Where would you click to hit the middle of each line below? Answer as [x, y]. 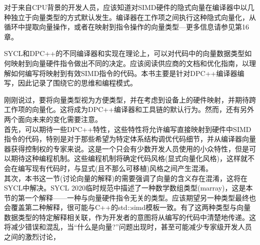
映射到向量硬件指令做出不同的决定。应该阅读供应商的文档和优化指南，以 [130, 63]
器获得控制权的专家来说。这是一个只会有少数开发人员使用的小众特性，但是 [126, 148]
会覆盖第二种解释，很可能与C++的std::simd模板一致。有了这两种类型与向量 [127, 207]
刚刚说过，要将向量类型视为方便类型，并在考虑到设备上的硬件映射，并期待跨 [130, 99]
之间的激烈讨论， [32, 237]
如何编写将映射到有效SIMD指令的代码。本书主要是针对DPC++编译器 [124, 73]
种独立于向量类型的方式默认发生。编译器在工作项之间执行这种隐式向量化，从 [130, 17]
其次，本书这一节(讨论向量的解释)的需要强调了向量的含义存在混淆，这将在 [126, 178]
